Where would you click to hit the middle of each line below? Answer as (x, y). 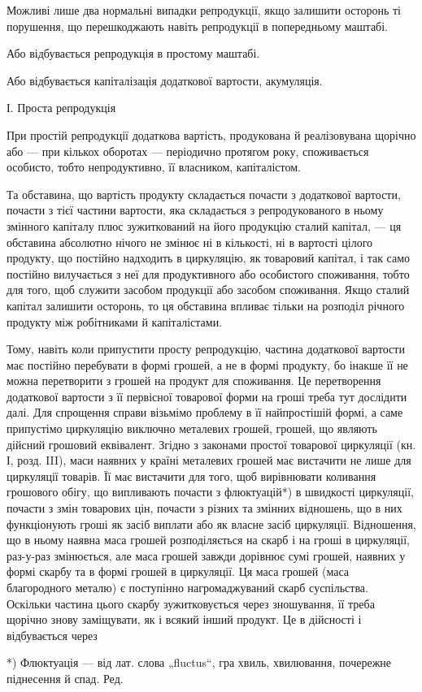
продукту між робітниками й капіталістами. (115, 321)
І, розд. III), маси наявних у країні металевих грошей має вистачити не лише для (209, 460)
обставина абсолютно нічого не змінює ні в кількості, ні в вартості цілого (190, 242)
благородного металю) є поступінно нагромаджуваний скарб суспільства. (187, 587)
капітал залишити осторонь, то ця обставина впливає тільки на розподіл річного (206, 305)
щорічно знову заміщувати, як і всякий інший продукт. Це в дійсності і (184, 619)
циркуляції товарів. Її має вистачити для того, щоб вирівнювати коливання (191, 476)
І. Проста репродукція (61, 108)
